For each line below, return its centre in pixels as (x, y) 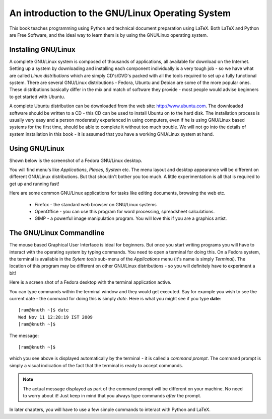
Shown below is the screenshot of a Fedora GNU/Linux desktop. (76, 160)
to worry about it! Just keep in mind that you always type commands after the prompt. (112, 395)
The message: (24, 336)
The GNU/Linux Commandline (57, 233)
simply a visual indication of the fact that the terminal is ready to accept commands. (96, 365)
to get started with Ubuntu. (37, 97)
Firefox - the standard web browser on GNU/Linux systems (96, 204)
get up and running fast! (34, 184)
